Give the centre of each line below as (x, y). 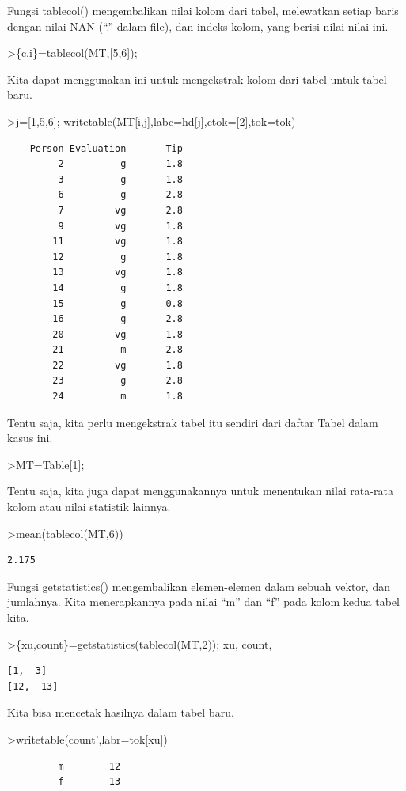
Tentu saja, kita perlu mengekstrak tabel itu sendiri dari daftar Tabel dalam (193, 422)
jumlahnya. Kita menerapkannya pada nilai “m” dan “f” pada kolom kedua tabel (203, 602)
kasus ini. (30, 438)
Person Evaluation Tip (106, 148)
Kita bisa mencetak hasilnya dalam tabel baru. (121, 712)
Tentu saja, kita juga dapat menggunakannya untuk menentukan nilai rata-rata (200, 491)
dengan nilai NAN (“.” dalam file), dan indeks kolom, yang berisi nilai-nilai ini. (198, 26)
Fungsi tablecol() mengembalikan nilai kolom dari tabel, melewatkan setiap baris (203, 10)
